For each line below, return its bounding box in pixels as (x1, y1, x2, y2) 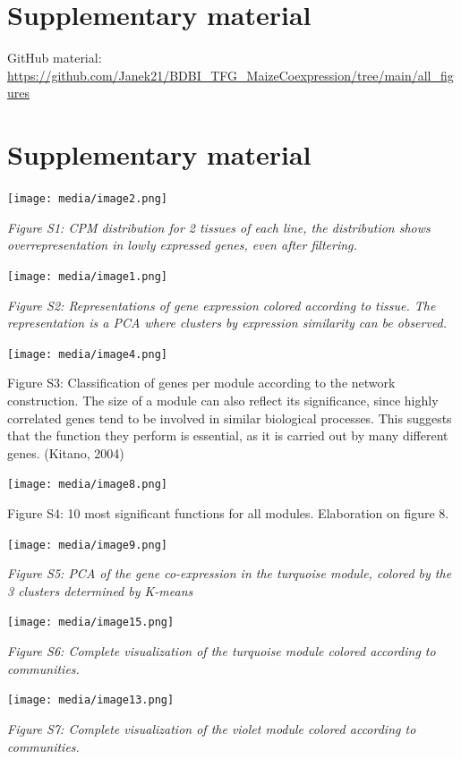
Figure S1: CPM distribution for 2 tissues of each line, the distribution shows (7, 217, 431, 236)
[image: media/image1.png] (7, 269, 167, 283)
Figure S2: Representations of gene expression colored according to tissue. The (7, 295, 436, 314)
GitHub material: (7, 48, 102, 67)
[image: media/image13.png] (7, 694, 175, 707)
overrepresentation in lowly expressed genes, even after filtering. (7, 235, 357, 254)
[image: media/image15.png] (7, 616, 175, 629)
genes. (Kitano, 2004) (7, 443, 124, 462)
